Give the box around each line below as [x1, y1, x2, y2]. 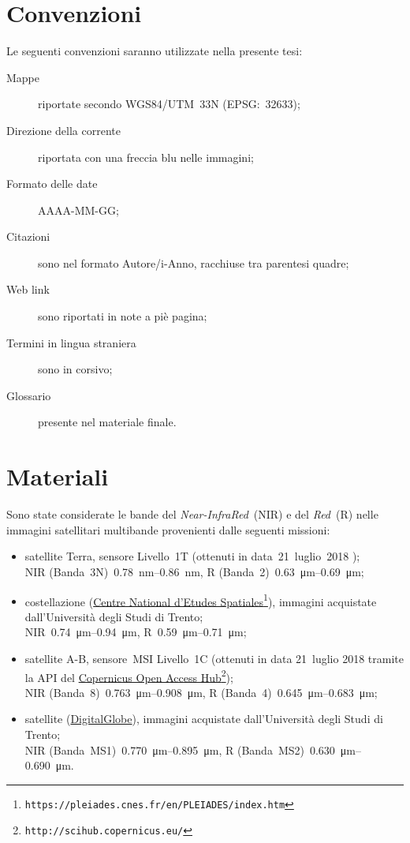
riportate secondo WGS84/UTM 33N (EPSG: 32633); [38, 96, 300, 112]
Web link [6, 281, 50, 298]
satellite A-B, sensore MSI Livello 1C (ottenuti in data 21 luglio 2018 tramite [24, 650, 404, 666]
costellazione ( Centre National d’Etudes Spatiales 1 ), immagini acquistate [24, 590, 377, 609]
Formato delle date [6, 175, 98, 192]
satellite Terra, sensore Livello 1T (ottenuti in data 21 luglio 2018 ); [24, 548, 360, 564]
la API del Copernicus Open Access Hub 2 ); [24, 666, 233, 685]
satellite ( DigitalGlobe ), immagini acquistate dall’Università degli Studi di [24, 710, 383, 727]
